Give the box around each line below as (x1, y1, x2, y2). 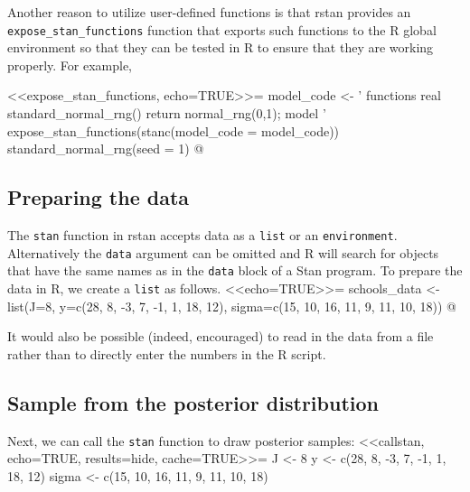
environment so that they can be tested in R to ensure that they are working (7, 38, 434, 57)
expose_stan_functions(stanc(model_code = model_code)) (7, 121, 340, 140)
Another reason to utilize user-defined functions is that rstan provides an (7, 3, 411, 21)
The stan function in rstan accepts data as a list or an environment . (7, 226, 398, 245)
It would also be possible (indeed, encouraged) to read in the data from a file (7, 327, 434, 346)
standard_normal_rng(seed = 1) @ (7, 139, 204, 158)
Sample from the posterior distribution (7, 388, 379, 416)
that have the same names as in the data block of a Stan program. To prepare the (7, 261, 463, 280)
